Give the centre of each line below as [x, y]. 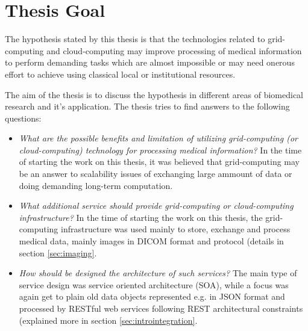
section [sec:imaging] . [58, 252]
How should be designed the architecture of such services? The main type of [158, 273]
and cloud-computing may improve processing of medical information [174, 50]
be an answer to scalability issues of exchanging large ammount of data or [156, 174]
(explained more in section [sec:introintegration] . [108, 320]
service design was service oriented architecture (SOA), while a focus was [154, 284]
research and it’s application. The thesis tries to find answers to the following [147, 106]
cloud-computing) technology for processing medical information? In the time [160, 150]
